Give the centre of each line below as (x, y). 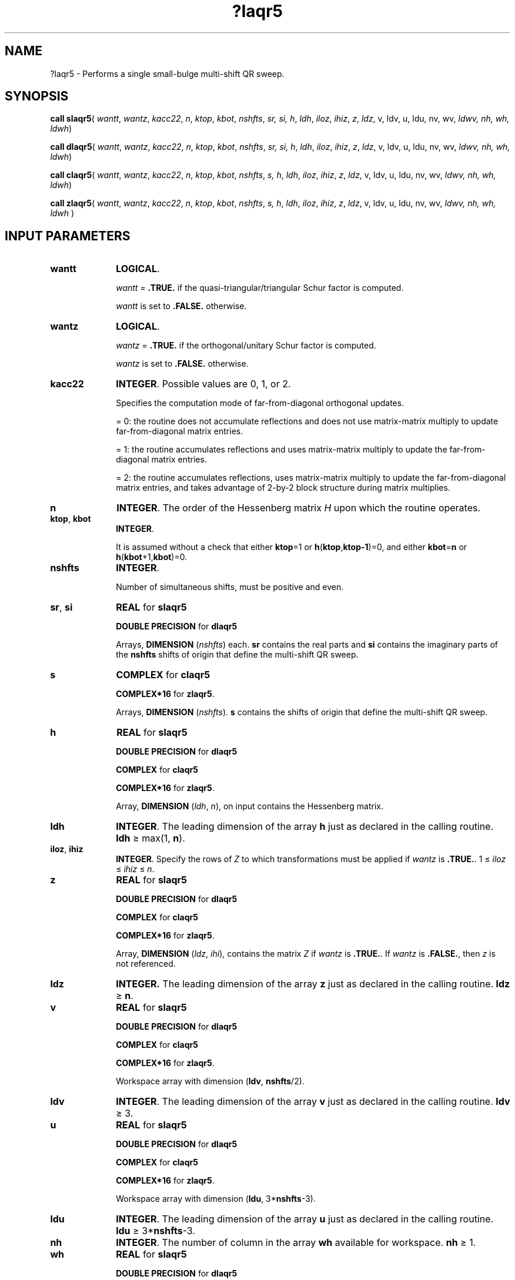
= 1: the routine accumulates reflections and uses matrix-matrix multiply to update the (282, 450)
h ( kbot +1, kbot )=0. (152, 557)
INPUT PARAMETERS (68, 236)
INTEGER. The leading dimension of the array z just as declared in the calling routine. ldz (313, 984)
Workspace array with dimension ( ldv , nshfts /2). (210, 1081)
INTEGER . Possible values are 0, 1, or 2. (203, 384)
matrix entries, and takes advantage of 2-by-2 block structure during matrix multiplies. (283, 488)
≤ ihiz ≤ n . (135, 869)
